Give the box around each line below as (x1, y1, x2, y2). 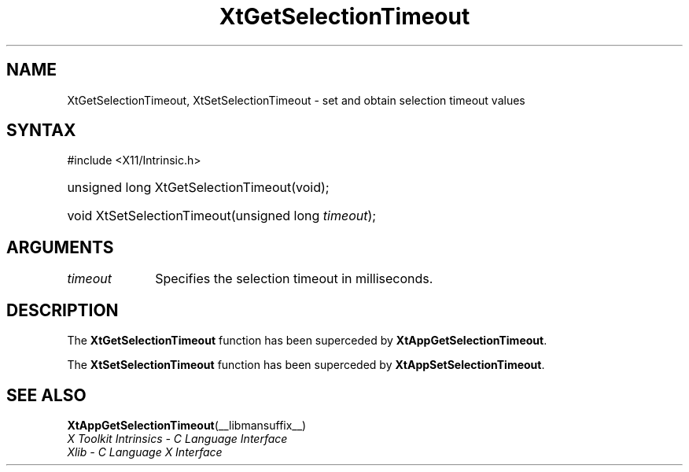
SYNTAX (6, 120, 76, 141)
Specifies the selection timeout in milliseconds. (155, 271, 433, 287)
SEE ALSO (6, 385, 87, 405)
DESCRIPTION (6, 300, 119, 320)
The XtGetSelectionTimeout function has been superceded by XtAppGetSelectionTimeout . (67, 334, 547, 348)
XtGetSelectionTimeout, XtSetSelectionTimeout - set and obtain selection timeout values (67, 93, 525, 107)
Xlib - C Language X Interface (67, 444, 223, 459)
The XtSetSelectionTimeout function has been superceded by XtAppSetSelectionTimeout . (67, 358, 545, 372)
